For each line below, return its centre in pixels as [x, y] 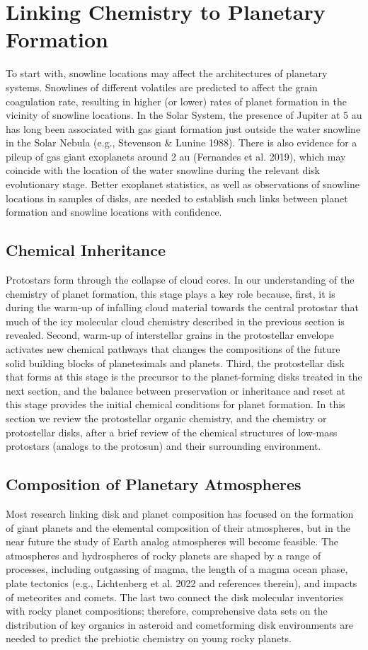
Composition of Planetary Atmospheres [154, 484]
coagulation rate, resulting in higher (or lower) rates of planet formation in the [176, 101]
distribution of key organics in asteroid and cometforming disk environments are [180, 624]
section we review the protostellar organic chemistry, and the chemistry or [166, 418]
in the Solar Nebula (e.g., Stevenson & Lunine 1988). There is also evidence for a [182, 143]
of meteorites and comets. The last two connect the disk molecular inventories [175, 597]
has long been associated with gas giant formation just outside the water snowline [183, 128]
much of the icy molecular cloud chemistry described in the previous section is [175, 321]
